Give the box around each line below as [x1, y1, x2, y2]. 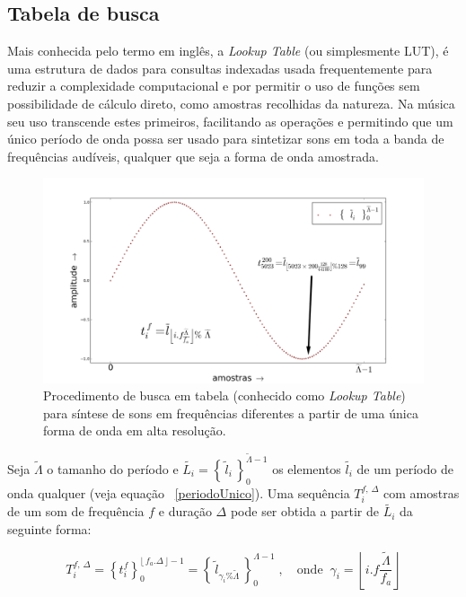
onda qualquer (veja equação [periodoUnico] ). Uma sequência [7, 483, 350, 502]
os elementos [272, 459, 341, 478]
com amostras [382, 483, 460, 502]
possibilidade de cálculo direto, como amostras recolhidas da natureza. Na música [7, 93, 455, 112]
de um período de [356, 459, 453, 478]
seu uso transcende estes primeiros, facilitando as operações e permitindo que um [7, 111, 453, 130]
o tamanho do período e [47, 459, 179, 478]
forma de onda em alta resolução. [43, 421, 226, 440]
